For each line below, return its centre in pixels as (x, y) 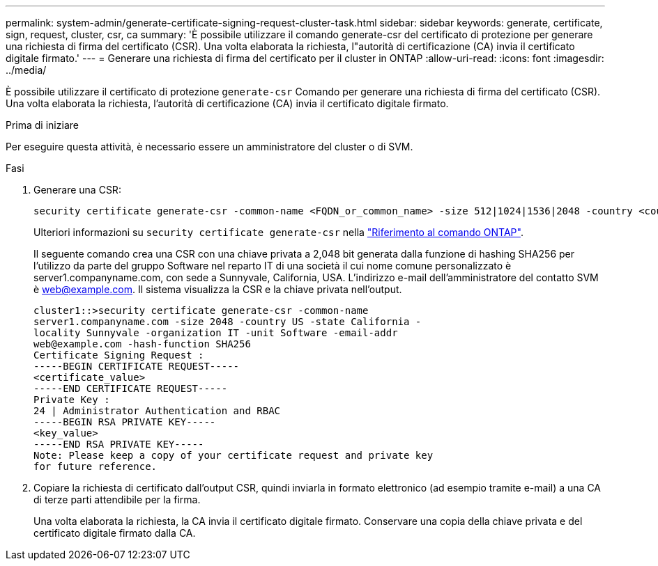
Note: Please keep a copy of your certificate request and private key (234, 455)
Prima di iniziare (42, 125)
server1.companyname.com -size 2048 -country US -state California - (228, 322)
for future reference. (95, 466)
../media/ (26, 70)
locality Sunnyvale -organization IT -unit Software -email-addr (216, 333)
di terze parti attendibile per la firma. (117, 500)
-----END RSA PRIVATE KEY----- (119, 444)
